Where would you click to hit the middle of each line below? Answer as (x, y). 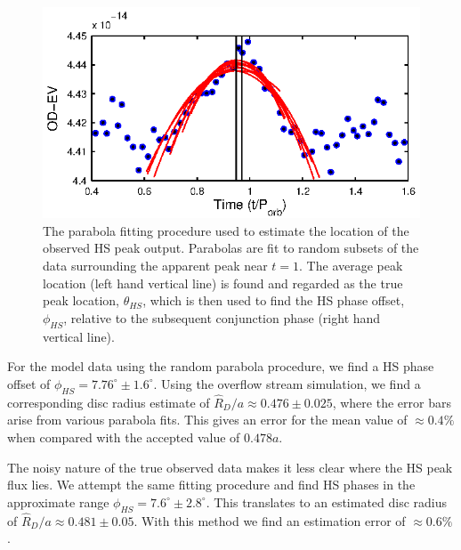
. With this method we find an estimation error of (270, 520)
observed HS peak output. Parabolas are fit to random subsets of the (231, 248)
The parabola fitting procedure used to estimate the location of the (226, 230)
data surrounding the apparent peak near (155, 266)
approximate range (58, 501)
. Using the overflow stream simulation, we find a (287, 383)
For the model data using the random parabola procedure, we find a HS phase (221, 366)
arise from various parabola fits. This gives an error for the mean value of (207, 420)
